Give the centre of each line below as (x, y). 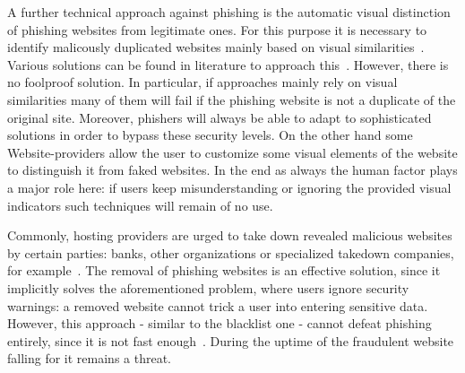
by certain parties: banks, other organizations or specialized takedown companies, (231, 252)
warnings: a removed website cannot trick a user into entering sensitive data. (218, 305)
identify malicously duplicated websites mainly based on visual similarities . (216, 47)
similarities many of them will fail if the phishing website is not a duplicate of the (232, 99)
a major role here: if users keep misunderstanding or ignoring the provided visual (229, 187)
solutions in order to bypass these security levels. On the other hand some (210, 135)
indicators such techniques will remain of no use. (140, 205)
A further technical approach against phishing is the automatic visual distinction (229, 12)
